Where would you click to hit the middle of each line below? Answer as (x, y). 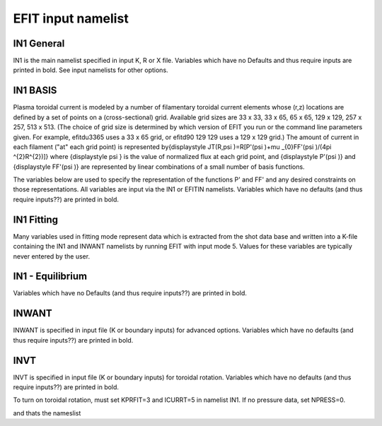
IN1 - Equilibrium (50, 277)
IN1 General (39, 43)
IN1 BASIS (35, 91)
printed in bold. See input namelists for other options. (91, 70)
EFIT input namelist (71, 18)
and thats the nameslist (47, 413)
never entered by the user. (52, 256)
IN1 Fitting (36, 219)
